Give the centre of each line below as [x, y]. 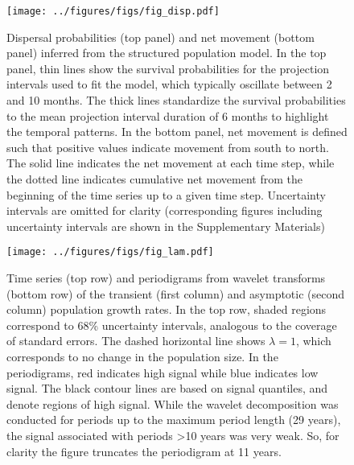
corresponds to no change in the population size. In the [142, 356]
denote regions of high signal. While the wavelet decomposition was [173, 403]
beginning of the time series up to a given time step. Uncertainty [166, 194]
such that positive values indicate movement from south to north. [168, 147]
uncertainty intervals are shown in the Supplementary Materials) [166, 226]
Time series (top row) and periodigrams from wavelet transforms [166, 278]
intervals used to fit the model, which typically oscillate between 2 [169, 84]
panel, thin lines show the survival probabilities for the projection [168, 68]
